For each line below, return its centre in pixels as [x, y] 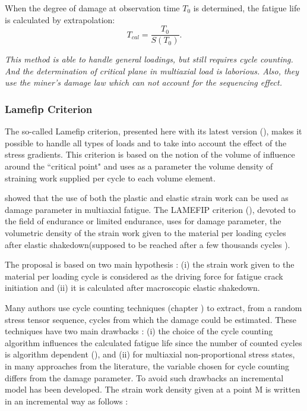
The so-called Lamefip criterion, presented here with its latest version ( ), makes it [153, 131]
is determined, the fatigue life [247, 8]
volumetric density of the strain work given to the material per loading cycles [145, 233]
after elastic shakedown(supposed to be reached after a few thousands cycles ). [148, 244]
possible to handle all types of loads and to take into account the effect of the [146, 142]
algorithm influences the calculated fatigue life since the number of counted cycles [153, 342]
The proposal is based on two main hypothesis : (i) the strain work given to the [150, 264]
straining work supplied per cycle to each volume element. [110, 178]
